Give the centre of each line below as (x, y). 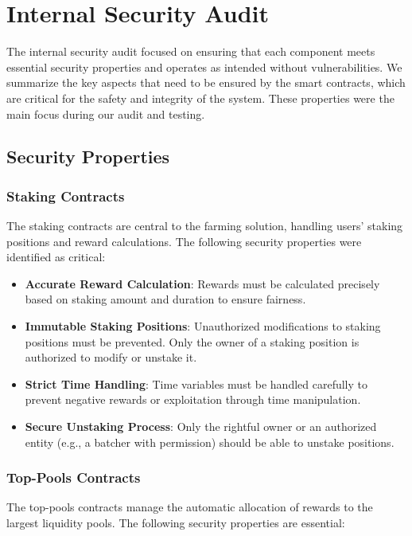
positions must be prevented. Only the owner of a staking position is (192, 341)
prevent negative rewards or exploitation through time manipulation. (193, 399)
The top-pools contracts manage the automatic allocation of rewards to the (190, 507)
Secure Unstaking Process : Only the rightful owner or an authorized (201, 426)
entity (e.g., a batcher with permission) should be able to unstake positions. (210, 442)
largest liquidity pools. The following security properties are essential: (176, 523)
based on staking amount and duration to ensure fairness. (165, 299)
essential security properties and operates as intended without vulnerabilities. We (204, 67)
